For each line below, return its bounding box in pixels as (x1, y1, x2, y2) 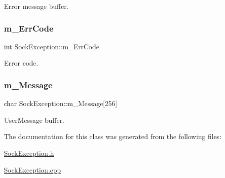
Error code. (4, 58, 38, 68)
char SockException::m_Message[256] (4, 98, 117, 108)
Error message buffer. (4, 1, 69, 11)
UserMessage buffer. (4, 114, 65, 125)
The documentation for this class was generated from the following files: (4, 131, 222, 142)
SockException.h (4, 148, 54, 158)
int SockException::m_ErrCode (4, 41, 100, 51)
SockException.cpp (4, 164, 61, 175)
